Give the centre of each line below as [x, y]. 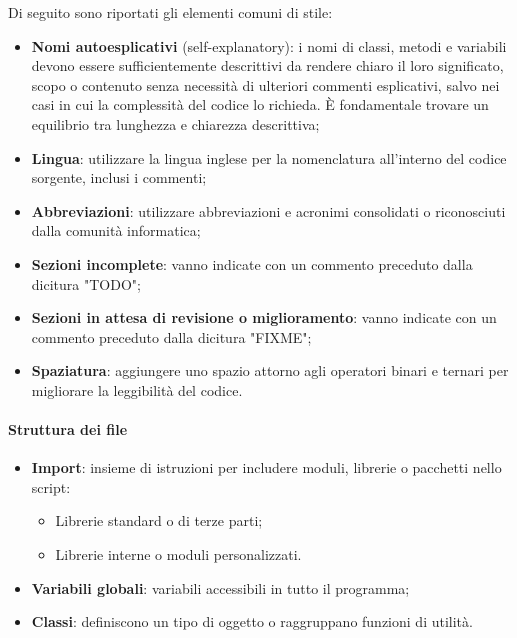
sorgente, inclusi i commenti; [119, 177]
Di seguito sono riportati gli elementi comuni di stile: [170, 12]
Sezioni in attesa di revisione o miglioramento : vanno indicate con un [264, 317]
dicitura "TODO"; [86, 283]
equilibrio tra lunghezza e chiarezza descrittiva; [175, 123]
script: [51, 486]
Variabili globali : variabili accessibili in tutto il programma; [220, 587]
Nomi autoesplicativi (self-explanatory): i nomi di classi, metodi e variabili [269, 45]
